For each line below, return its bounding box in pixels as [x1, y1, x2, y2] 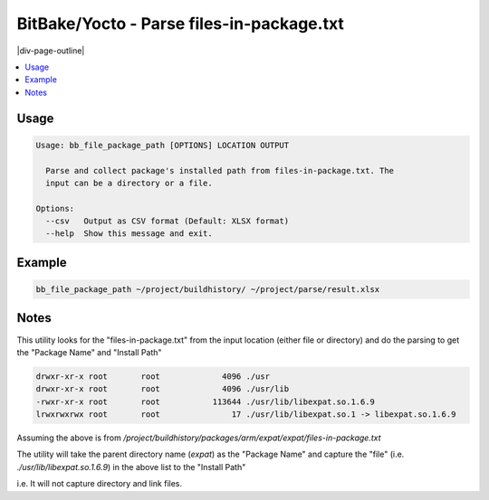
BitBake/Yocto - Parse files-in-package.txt [16, 14, 344, 33]
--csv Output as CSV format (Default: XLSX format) [45, 216, 290, 226]
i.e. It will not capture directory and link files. [16, 478, 183, 489]
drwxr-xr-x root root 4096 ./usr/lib [35, 384, 290, 394]
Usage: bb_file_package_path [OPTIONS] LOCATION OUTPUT [35, 140, 290, 150]
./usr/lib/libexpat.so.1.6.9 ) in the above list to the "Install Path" [16, 461, 246, 472]
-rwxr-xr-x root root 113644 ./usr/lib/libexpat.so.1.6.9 [35, 396, 376, 407]
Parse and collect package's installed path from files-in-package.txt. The [45, 165, 394, 175]
